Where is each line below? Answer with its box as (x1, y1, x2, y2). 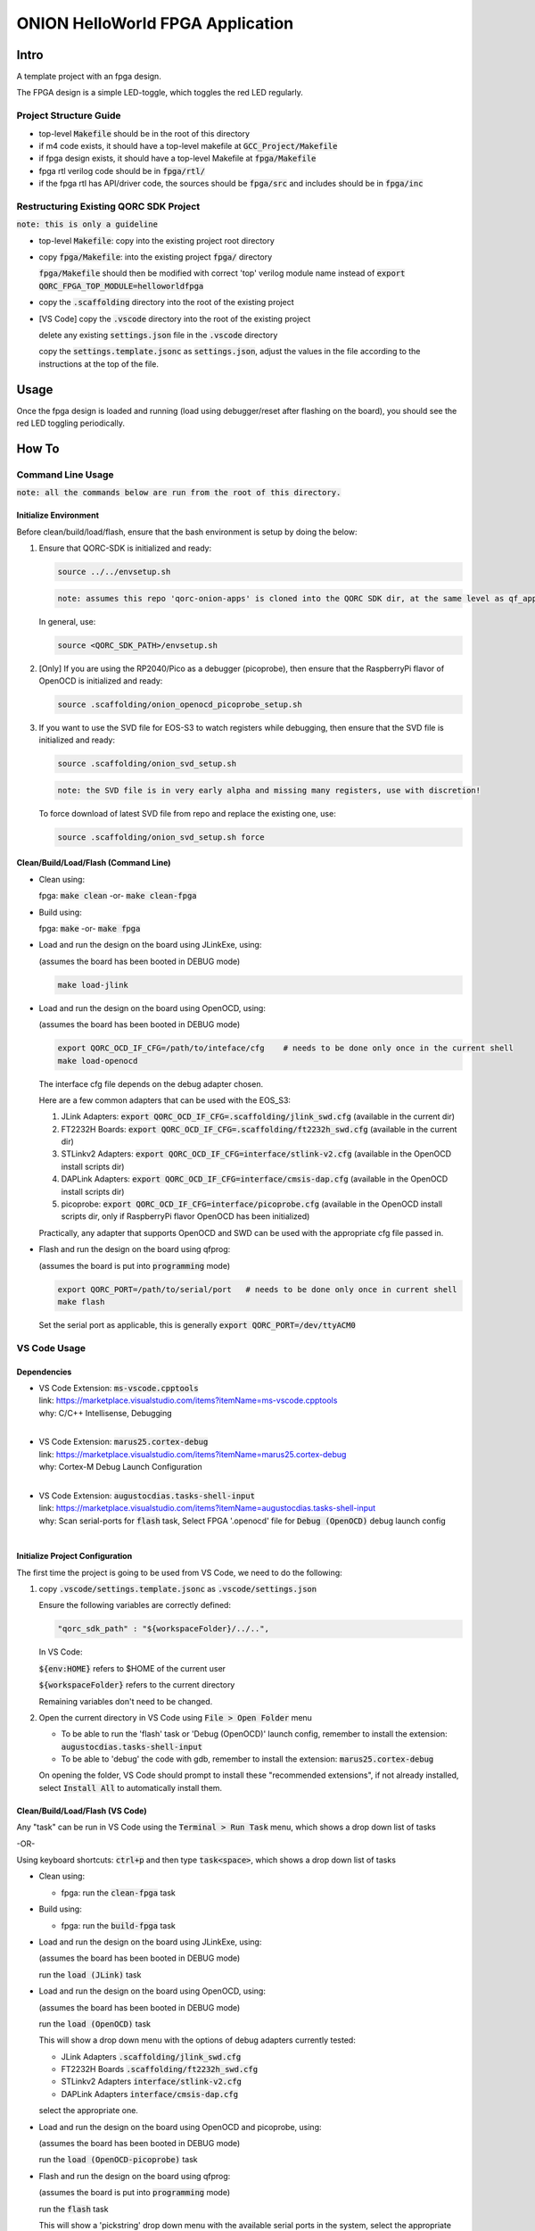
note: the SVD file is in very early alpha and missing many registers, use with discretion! (57, 785, 481, 795)
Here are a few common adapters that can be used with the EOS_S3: (38, 1094, 292, 1106)
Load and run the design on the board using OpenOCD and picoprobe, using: (38, 2121, 322, 2132)
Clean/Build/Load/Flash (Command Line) (16, 858, 171, 868)
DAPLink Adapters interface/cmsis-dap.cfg (61, 2088, 239, 2099)
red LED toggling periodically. (16, 418, 125, 428)
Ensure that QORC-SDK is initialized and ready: (38, 543, 212, 553)
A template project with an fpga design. (16, 71, 162, 82)
